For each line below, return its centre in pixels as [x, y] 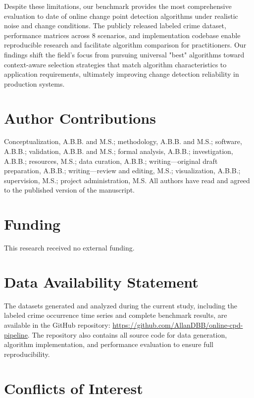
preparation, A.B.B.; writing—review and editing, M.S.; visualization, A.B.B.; [122, 171]
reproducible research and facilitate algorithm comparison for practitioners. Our [125, 45]
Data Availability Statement [101, 281]
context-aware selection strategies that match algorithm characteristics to [115, 64]
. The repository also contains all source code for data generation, [127, 334]
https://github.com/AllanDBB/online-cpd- [178, 325]
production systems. [34, 83]
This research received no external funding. [69, 248]
